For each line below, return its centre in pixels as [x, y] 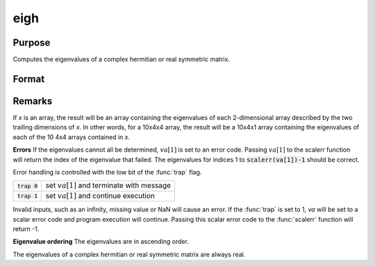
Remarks [33, 101]
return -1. [26, 229]
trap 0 [27, 186]
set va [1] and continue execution [100, 195]
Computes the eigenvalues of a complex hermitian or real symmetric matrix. [122, 60]
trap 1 [27, 196]
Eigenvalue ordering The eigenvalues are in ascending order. [101, 242]
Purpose [32, 43]
